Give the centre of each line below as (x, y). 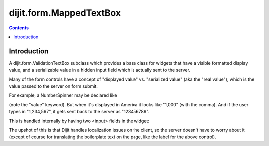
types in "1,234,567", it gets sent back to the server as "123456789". (79, 112)
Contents (19, 28)
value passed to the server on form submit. (54, 86)
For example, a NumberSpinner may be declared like (63, 95)
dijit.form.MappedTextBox (65, 13)
